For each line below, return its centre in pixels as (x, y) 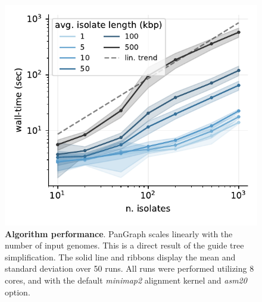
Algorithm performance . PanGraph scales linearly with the (119, 233)
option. (18, 292)
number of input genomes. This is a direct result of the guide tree (124, 245)
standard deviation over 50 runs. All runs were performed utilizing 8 (130, 268)
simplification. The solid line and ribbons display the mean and (120, 257)
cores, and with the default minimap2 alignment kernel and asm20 (126, 280)
